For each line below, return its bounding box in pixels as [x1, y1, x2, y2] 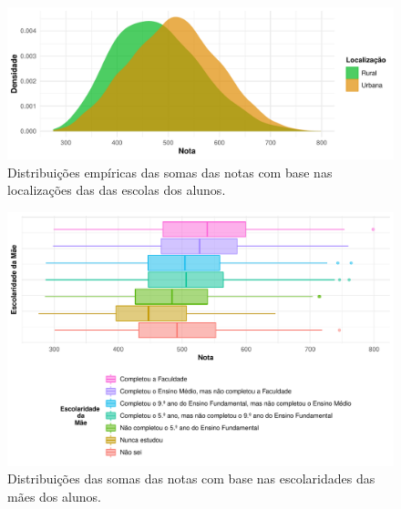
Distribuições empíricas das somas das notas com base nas [7, 162, 333, 181]
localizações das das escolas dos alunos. [7, 180, 226, 199]
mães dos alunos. [7, 486, 101, 505]
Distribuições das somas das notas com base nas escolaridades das [7, 469, 375, 488]
